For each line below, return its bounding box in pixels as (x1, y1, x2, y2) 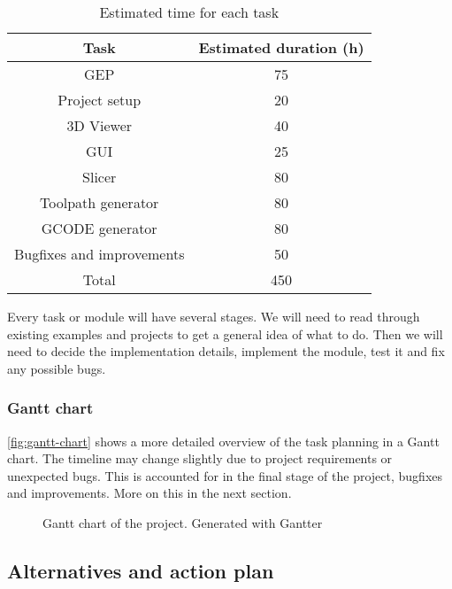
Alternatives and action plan (7, 556, 274, 584)
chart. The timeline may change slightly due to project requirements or (7, 449, 393, 468)
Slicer (82, 167, 117, 187)
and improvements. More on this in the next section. (7, 484, 292, 502)
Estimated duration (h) (198, 37, 364, 58)
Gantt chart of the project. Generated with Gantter (42, 513, 323, 531)
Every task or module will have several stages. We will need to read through (7, 307, 420, 325)
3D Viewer (66, 115, 133, 136)
